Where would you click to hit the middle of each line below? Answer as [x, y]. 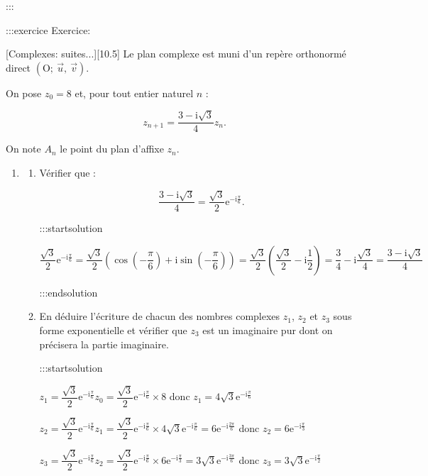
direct [18, 67]
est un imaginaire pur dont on [268, 330]
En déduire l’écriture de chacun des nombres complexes [160, 316]
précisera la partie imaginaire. [104, 344]
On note [23, 149]
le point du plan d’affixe [112, 149]
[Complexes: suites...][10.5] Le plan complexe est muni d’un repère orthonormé [176, 54]
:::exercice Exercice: [48, 29]
